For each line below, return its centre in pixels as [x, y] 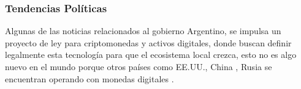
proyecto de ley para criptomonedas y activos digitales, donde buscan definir [148, 42]
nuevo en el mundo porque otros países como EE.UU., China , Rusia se [139, 66]
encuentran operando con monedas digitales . [90, 78]
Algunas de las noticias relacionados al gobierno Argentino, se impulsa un [143, 31]
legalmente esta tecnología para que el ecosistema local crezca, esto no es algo [151, 55]
